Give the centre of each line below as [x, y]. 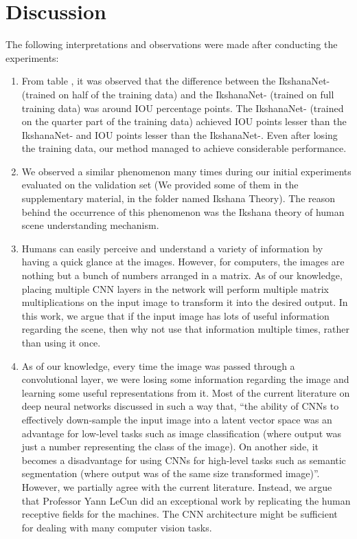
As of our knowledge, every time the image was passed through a [158, 365]
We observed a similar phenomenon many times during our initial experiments [186, 171]
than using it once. [61, 342]
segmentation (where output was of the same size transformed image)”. [171, 473]
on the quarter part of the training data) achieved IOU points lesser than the [184, 121]
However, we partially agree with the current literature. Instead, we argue [177, 486]
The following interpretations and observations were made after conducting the [172, 44]
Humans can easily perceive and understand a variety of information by [172, 248]
